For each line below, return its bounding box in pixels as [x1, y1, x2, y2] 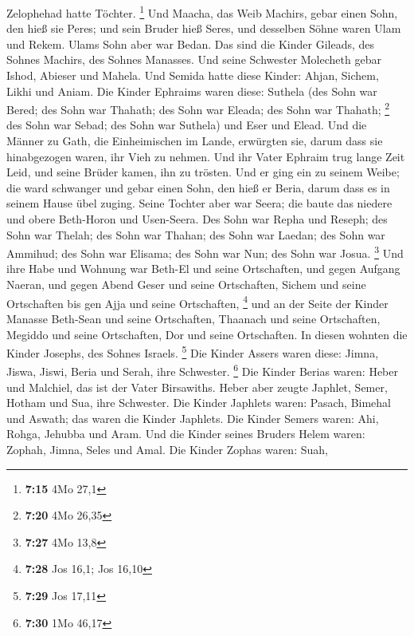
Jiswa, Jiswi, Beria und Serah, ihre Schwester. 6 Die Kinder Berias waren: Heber [6, 361, 398, 379]
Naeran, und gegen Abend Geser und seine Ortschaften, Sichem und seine [6, 276, 366, 293]
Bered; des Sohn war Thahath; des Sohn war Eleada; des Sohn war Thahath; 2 [6, 99, 390, 117]
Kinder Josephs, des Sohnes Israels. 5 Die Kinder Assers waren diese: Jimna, [6, 342, 379, 361]
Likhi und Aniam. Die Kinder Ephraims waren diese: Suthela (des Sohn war [6, 82, 377, 99]
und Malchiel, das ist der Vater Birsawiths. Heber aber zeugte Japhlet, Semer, [6, 378, 388, 395]
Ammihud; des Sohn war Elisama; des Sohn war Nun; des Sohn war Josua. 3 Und [6, 243, 404, 261]
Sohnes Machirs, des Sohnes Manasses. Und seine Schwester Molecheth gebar [6, 51, 381, 68]
